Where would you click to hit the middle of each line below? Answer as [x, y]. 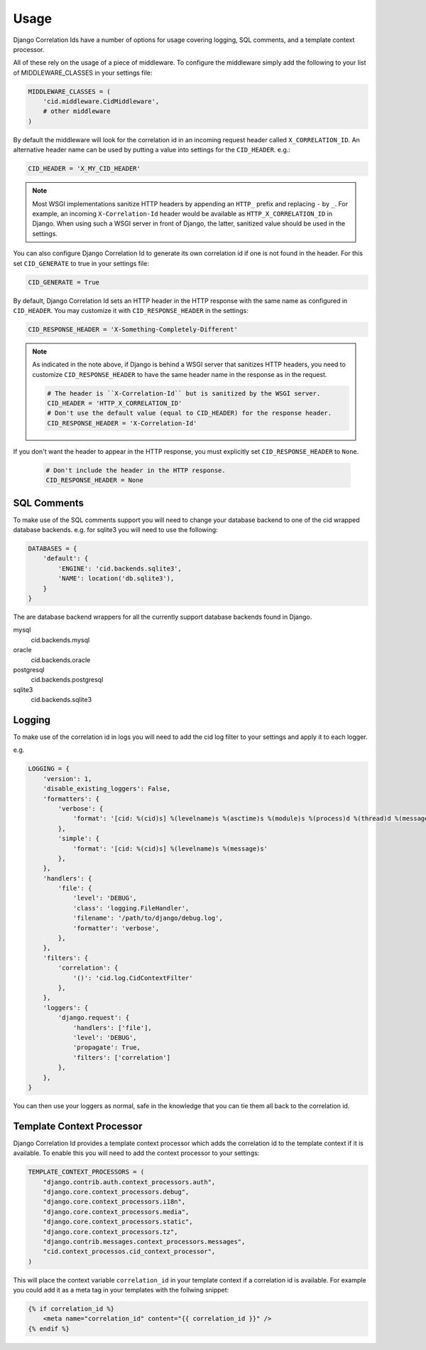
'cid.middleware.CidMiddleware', [101, 102]
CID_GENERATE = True [64, 282]
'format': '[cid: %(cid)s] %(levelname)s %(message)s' [170, 849]
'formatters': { [71, 799]
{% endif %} [49, 1329]
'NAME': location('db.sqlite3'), [116, 579]
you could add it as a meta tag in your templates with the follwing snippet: [121, 1290]
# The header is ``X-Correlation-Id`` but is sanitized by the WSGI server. [184, 393]
